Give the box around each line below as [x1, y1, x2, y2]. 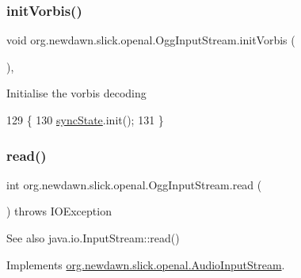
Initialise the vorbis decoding [6, 85, 147, 101]
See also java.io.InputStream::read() [6, 230, 180, 246]
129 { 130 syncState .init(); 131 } [6, 112, 164, 128]
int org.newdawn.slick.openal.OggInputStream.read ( [6, 176, 262, 192]
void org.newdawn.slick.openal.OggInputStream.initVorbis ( [6, 32, 295, 48]
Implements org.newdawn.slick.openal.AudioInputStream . [6, 256, 285, 272]
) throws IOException [6, 203, 112, 219]
